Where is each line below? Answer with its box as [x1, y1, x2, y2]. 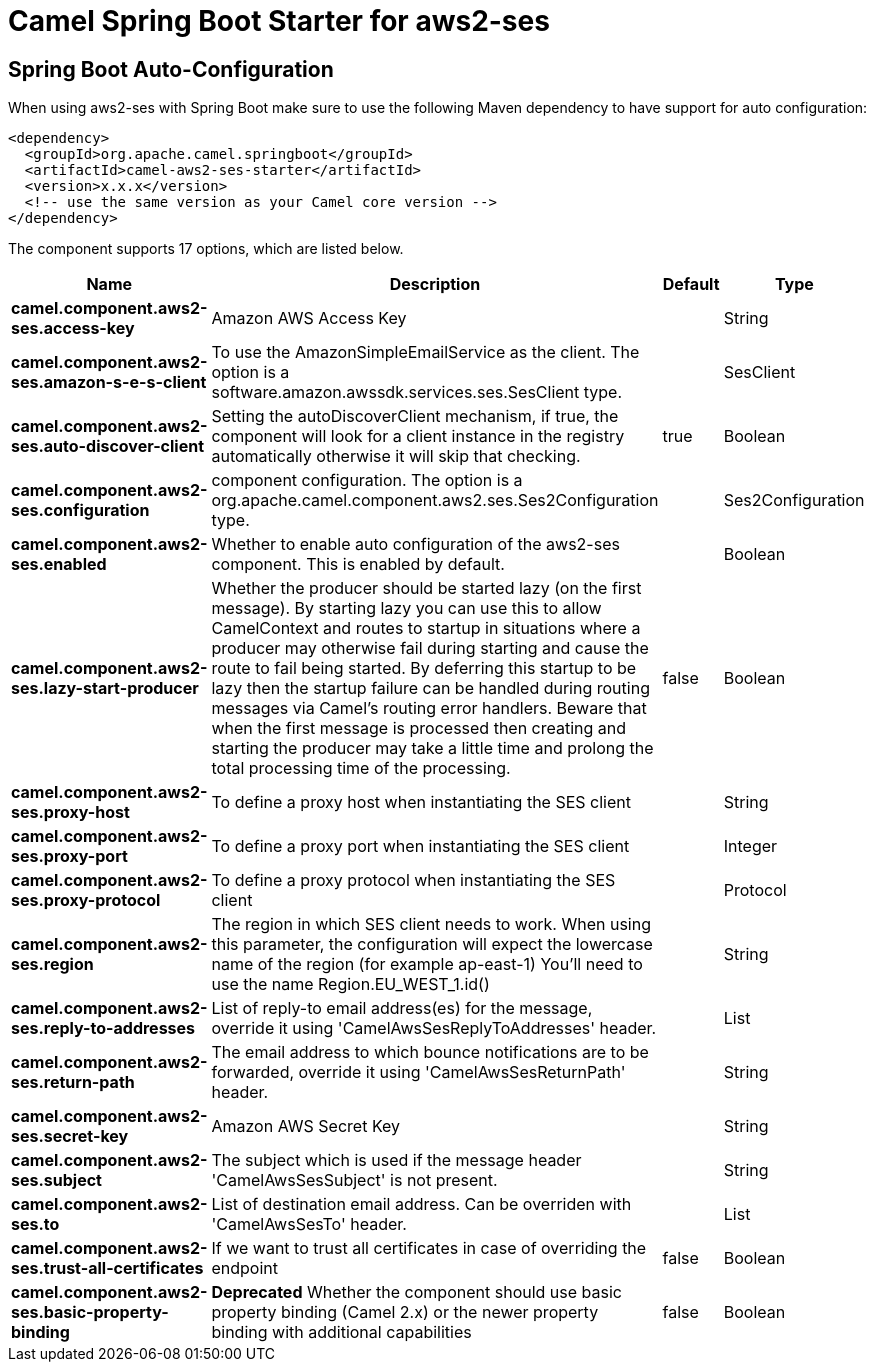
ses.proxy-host [11, 802, 130, 823]
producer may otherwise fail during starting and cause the [211, 638, 649, 659]
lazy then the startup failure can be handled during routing [211, 678, 650, 699]
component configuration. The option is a [211, 470, 523, 491]
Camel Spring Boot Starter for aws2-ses [8, 4, 550, 38]
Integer [723, 836, 778, 857]
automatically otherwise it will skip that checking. [211, 446, 581, 467]
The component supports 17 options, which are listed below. [8, 240, 404, 258]
